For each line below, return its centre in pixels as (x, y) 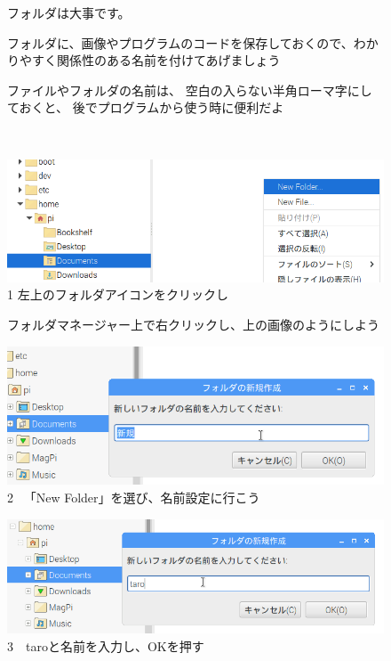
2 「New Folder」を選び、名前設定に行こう (134, 497)
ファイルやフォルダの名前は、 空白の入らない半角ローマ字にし (190, 90)
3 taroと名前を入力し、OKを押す (106, 645)
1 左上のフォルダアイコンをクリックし (118, 294)
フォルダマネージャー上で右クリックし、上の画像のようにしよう (194, 325)
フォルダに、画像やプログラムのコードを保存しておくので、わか (193, 42)
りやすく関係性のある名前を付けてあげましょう (144, 60)
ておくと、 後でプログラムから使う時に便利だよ (146, 107)
